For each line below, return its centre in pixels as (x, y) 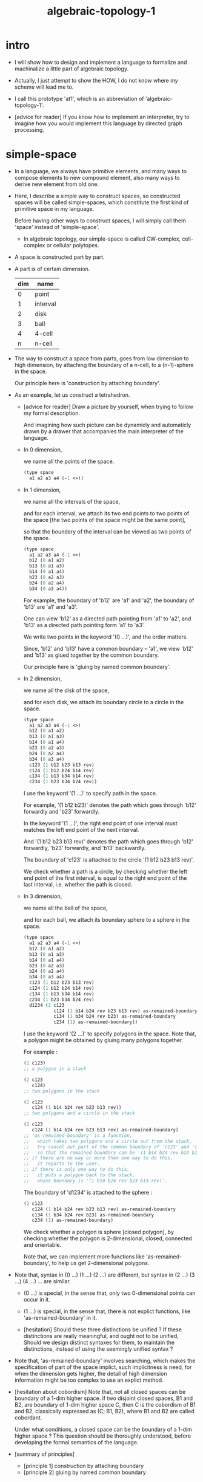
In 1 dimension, (42, 490)
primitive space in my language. (54, 208)
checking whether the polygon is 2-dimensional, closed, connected (108, 1238)
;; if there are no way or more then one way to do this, (98, 1158)
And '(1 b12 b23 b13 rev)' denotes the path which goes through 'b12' (108, 842)
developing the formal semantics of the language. (76, 1443)
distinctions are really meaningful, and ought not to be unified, (101, 1336)
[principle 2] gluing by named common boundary (85, 1472)
